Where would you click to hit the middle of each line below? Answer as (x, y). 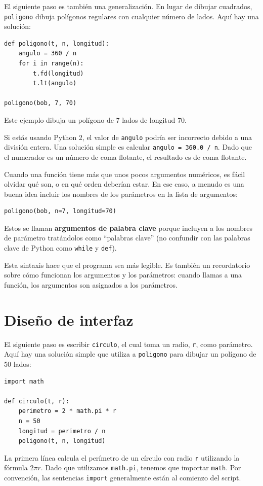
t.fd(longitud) (58, 73)
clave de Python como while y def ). (60, 248)
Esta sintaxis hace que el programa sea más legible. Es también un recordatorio (127, 265)
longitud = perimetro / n (62, 431)
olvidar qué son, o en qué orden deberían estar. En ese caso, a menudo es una (124, 184)
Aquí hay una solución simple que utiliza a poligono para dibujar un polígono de (130, 354)
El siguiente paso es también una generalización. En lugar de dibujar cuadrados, (128, 6)
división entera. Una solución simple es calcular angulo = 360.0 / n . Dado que (128, 147)
